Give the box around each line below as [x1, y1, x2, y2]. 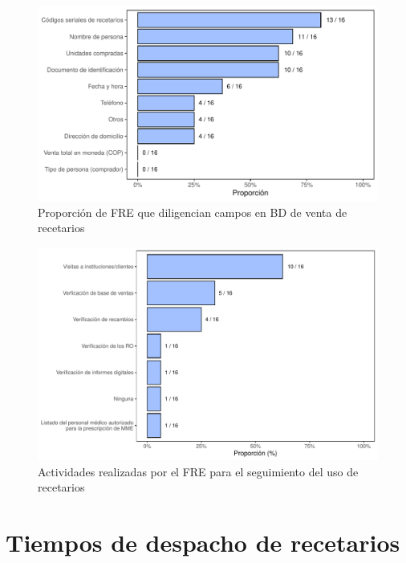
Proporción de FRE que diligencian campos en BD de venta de [38, 203, 347, 220]
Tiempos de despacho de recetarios [6, 525, 400, 558]
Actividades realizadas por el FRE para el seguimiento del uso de [38, 463, 359, 479]
